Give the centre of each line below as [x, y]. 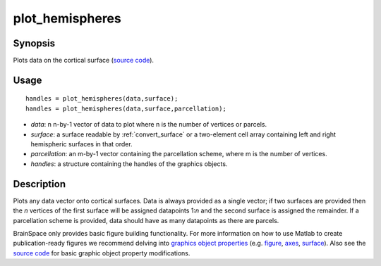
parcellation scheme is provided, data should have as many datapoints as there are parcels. [146, 220]
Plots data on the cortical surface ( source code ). [84, 61]
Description [40, 184]
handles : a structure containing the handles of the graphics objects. [129, 164]
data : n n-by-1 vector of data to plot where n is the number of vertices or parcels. [149, 125]
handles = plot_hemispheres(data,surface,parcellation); [126, 108]
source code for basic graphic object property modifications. [102, 253]
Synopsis [34, 43]
